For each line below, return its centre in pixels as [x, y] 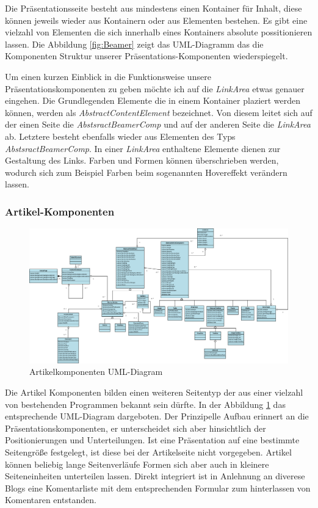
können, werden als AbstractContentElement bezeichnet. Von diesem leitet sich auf [159, 112]
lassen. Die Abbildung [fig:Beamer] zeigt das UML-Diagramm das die [134, 44]
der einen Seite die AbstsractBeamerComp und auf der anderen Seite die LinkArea [158, 124]
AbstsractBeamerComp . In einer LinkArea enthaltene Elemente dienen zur [143, 148]
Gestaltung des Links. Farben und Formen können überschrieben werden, [142, 160]
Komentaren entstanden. [51, 500]
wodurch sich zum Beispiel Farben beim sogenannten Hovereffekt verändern [146, 172]
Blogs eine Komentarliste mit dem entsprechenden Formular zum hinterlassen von [158, 488]
